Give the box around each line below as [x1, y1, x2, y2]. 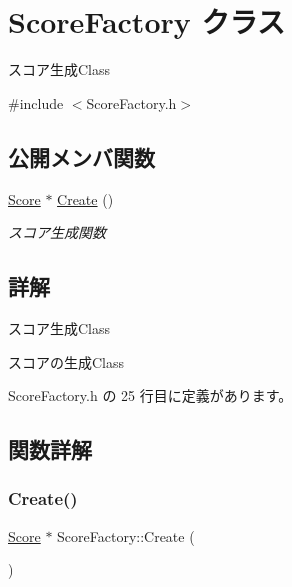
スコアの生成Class [8, 351, 125, 372]
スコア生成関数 [8, 222, 106, 243]
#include [8, 92, 64, 113]
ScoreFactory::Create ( [57, 525, 195, 546]
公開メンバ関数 [8, 141, 155, 172]
